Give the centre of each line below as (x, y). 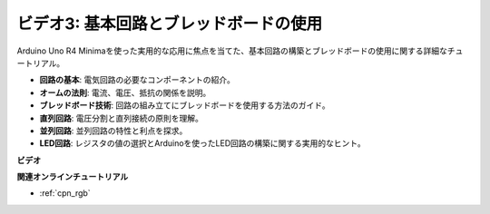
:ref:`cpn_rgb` (65, 193)
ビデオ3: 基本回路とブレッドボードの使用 (170, 24)
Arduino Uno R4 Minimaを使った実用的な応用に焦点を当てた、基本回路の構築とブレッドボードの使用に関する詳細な (232, 51)
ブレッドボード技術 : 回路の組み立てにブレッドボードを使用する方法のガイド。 (185, 105)
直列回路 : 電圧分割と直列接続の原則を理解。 (121, 118)
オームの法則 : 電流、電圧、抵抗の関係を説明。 (125, 92)
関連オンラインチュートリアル (73, 177)
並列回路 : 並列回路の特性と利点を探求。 (113, 131)
